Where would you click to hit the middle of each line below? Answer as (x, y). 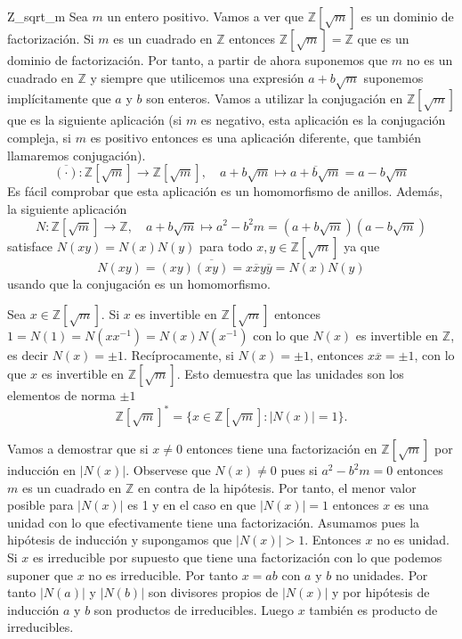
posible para (41, 505)
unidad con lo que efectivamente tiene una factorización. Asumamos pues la (214, 522)
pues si (299, 470)
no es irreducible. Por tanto (163, 574)
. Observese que (168, 470)
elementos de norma (61, 394)
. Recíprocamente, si (178, 355)
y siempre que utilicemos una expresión (197, 77)
